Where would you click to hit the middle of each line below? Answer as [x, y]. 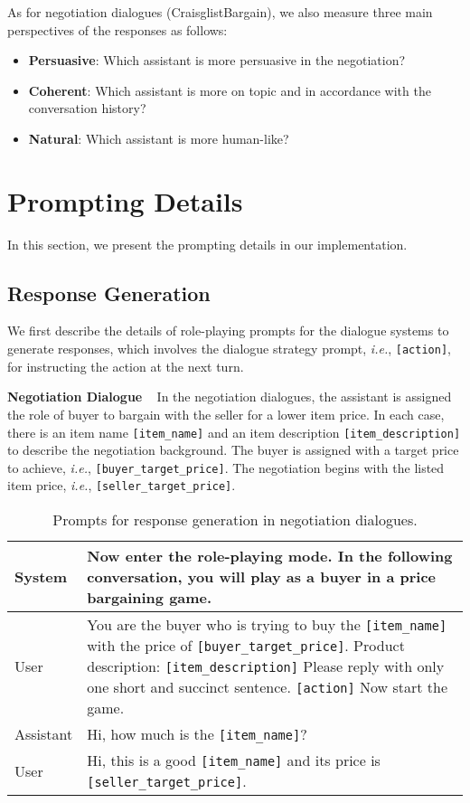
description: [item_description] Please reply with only [266, 666]
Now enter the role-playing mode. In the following [270, 556]
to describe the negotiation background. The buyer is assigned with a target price [233, 450]
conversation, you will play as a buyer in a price [262, 577]
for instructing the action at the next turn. [126, 366]
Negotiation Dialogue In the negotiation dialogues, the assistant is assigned [230, 397]
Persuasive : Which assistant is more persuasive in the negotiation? [217, 60]
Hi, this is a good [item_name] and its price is [234, 760]
